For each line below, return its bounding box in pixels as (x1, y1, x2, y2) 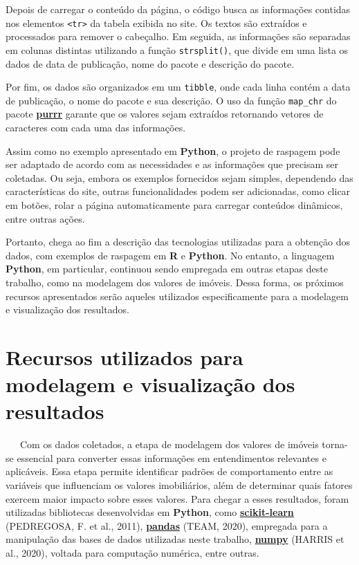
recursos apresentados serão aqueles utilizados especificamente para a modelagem (6, 288, 349, 303)
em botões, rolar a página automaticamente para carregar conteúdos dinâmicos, (6, 197, 343, 212)
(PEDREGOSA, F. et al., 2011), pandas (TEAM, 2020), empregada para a (6, 518, 328, 532)
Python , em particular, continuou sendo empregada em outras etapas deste (6, 261, 328, 276)
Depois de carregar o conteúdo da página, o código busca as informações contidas (6, 2, 351, 16)
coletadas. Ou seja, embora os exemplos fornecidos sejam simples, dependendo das (6, 170, 353, 185)
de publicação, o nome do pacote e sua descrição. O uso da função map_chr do (6, 93, 337, 107)
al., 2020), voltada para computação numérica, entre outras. (6, 545, 259, 559)
